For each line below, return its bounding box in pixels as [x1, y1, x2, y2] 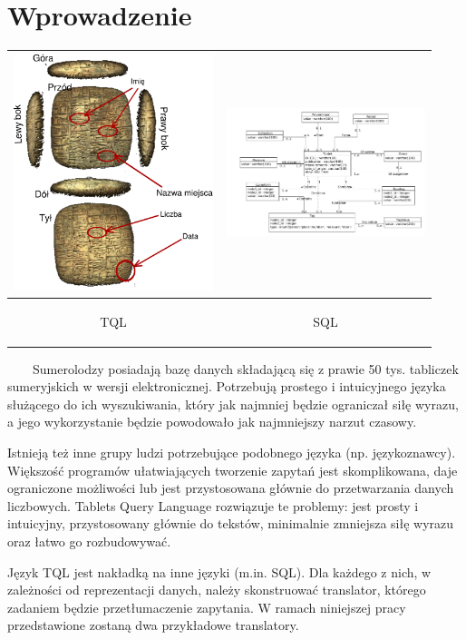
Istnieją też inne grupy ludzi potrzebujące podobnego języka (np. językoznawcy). [7, 442, 456, 461]
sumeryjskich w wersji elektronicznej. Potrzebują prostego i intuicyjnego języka [7, 377, 446, 396]
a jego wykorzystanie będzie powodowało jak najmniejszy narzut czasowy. [7, 412, 417, 431]
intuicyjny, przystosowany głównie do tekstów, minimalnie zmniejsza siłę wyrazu [7, 514, 454, 533]
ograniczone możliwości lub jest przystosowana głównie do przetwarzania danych [7, 478, 454, 497]
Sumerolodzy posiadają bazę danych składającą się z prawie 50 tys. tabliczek [32, 359, 459, 378]
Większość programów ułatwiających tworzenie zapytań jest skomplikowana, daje [7, 460, 458, 479]
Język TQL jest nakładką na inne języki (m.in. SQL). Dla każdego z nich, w [7, 562, 432, 581]
